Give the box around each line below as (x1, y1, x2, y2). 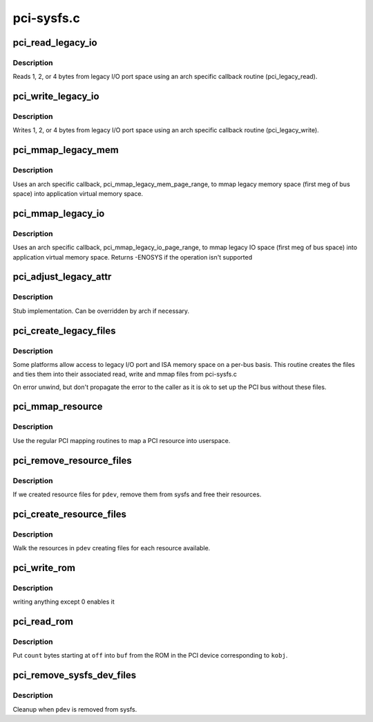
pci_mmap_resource (12, 401, 103, 413)
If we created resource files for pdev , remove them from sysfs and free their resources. (12, 490, 262, 498)
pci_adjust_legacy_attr (12, 271, 112, 283)
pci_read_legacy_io (12, 37, 97, 48)
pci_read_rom (12, 616, 74, 628)
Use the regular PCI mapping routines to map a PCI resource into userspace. (12, 436, 231, 444)
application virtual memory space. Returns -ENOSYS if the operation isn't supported (12, 253, 252, 261)
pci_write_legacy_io (12, 91, 99, 102)
